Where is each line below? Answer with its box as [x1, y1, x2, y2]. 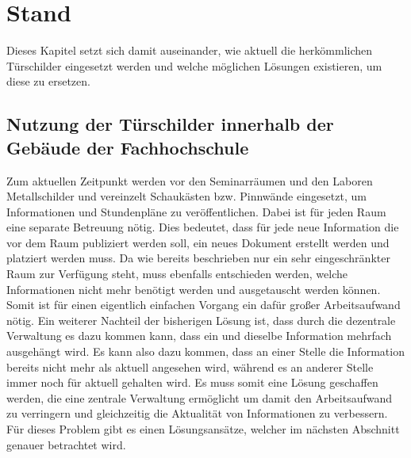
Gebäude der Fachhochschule [6, 135, 249, 159]
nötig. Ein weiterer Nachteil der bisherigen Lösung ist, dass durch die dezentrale [6, 311, 396, 328]
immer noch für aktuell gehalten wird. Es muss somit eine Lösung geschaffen [6, 374, 378, 391]
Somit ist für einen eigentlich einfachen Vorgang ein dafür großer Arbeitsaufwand [6, 296, 401, 313]
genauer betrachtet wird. [6, 436, 126, 452]
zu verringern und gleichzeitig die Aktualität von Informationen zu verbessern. [6, 405, 388, 422]
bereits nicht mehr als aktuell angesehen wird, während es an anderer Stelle [6, 358, 374, 375]
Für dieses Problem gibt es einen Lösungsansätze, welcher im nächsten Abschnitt [6, 421, 400, 437]
